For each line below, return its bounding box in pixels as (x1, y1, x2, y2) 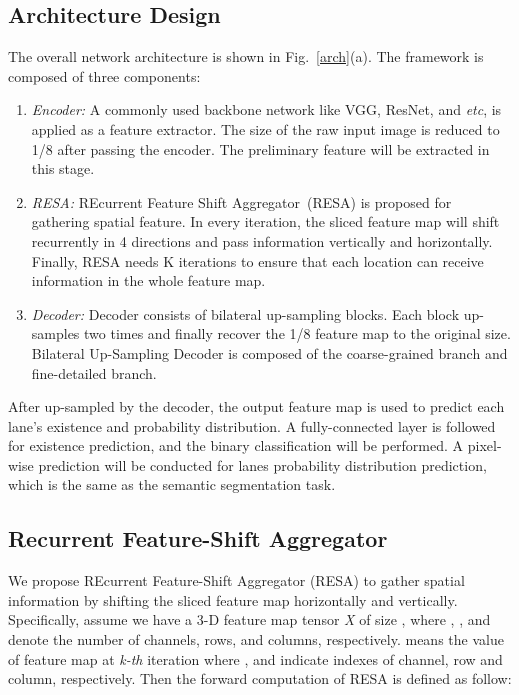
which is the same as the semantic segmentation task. (8, 474, 336, 495)
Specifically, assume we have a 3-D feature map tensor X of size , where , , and (8, 609, 491, 630)
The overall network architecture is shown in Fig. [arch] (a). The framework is (8, 46, 484, 67)
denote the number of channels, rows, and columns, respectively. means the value (8, 629, 504, 650)
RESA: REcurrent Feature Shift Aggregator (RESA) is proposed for (31, 191, 452, 212)
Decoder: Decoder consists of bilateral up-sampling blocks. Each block (31, 303, 460, 324)
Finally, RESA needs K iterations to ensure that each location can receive (31, 250, 484, 271)
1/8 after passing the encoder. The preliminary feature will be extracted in (31, 138, 490, 159)
